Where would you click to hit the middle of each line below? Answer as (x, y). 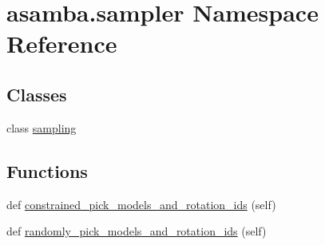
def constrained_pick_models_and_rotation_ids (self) (141, 204)
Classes (37, 94)
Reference (62, 43)
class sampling (42, 127)
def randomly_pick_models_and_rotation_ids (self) (137, 231)
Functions (47, 170)
